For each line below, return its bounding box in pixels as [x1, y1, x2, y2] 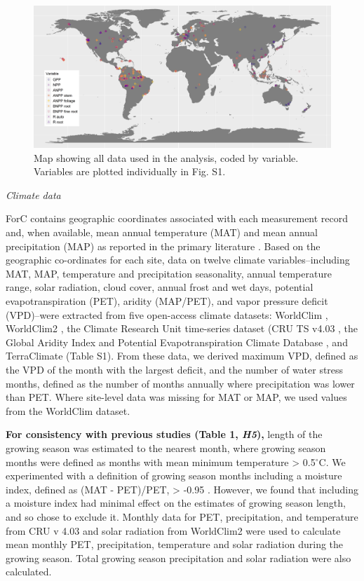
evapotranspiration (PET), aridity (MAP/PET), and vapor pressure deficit [6, 294, 328, 308]
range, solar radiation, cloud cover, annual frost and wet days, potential [6, 280, 314, 294]
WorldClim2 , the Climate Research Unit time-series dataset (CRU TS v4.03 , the [6, 321, 358, 336]
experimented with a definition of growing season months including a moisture [6, 468, 342, 483]
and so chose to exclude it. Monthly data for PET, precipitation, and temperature [6, 509, 358, 524]
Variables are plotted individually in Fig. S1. [34, 164, 226, 179]
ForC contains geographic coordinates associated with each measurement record [6, 211, 349, 226]
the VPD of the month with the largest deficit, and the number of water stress [6, 362, 344, 376]
